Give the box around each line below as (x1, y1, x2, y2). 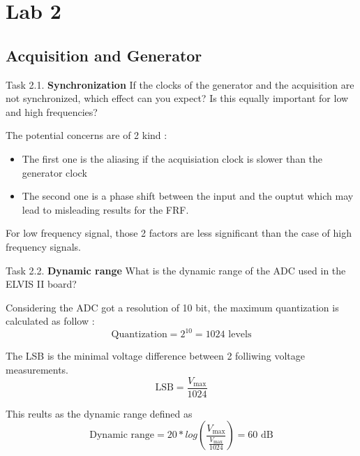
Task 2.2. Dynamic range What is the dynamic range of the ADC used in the (6, 263, 346, 277)
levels (228, 330, 252, 340)
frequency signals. (6, 239, 81, 253)
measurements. (6, 362, 69, 376)
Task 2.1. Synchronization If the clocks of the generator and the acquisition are (6, 77, 354, 91)
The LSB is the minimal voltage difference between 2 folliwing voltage (6, 348, 306, 363)
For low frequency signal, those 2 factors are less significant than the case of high (6, 226, 352, 240)
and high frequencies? (6, 104, 98, 119)
